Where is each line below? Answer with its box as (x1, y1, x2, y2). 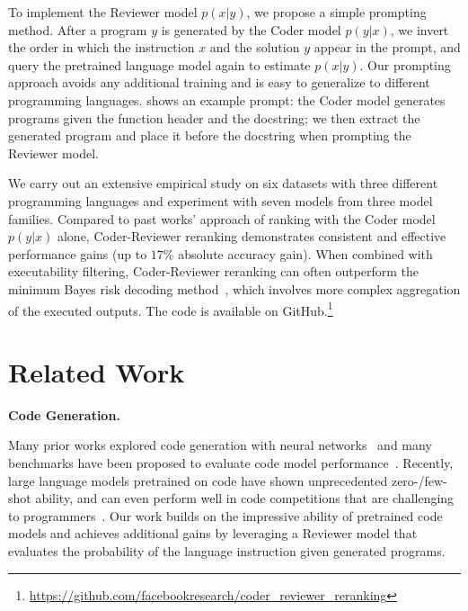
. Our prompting (359, 55, 451, 74)
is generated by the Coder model (161, 20, 341, 39)
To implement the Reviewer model (8, 3, 198, 21)
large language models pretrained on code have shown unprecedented (8, 471, 388, 490)
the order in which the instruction (8, 38, 195, 57)
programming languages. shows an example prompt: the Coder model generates (8, 90, 446, 109)
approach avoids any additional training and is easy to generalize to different (8, 73, 430, 92)
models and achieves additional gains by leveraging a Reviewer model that (8, 524, 418, 543)
